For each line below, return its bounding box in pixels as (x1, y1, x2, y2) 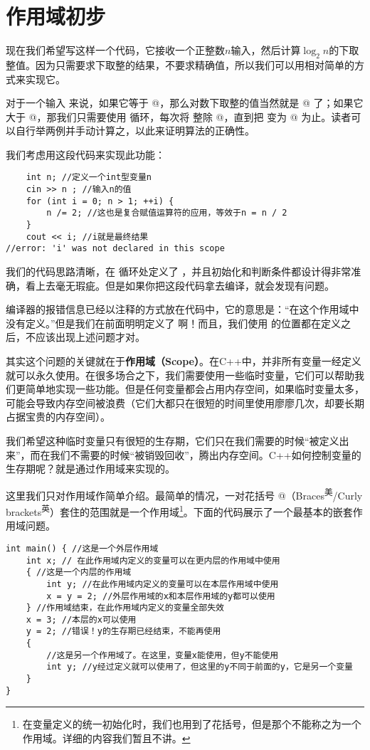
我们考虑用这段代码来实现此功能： (6, 147, 165, 162)
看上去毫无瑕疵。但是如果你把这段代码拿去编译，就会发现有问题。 (25, 278, 334, 292)
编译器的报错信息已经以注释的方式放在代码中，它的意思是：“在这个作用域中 (6, 302, 359, 317)
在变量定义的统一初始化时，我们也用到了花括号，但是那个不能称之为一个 (22, 717, 361, 731)
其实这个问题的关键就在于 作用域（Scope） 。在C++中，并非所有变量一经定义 (6, 354, 361, 369)
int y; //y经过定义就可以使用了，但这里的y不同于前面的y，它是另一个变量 (46, 662, 354, 672)
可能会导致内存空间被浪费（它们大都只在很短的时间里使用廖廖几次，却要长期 (6, 395, 364, 410)
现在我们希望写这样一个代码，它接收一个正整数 (6, 43, 225, 58)
